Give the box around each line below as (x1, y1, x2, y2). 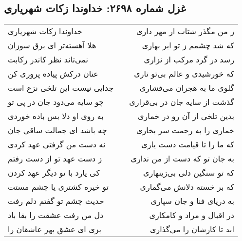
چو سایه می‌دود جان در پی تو (8, 96, 104, 108)
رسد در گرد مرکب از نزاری (144, 54, 234, 65)
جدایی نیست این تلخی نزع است (8, 82, 114, 94)
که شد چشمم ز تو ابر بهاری (142, 40, 234, 51)
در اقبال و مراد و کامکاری (149, 209, 234, 221)
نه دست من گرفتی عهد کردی (8, 139, 106, 150)
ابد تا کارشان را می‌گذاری (149, 223, 234, 235)
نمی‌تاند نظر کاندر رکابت (8, 54, 89, 65)
